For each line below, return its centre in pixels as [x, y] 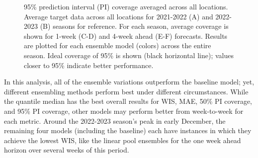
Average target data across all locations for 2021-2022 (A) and [119, 16]
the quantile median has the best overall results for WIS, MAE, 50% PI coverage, [128, 101]
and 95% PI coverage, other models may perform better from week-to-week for [124, 111]
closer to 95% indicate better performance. [89, 65]
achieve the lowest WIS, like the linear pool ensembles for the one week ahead [123, 140]
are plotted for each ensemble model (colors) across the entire [118, 45]
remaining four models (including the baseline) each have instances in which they [128, 130]
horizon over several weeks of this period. [67, 150]
